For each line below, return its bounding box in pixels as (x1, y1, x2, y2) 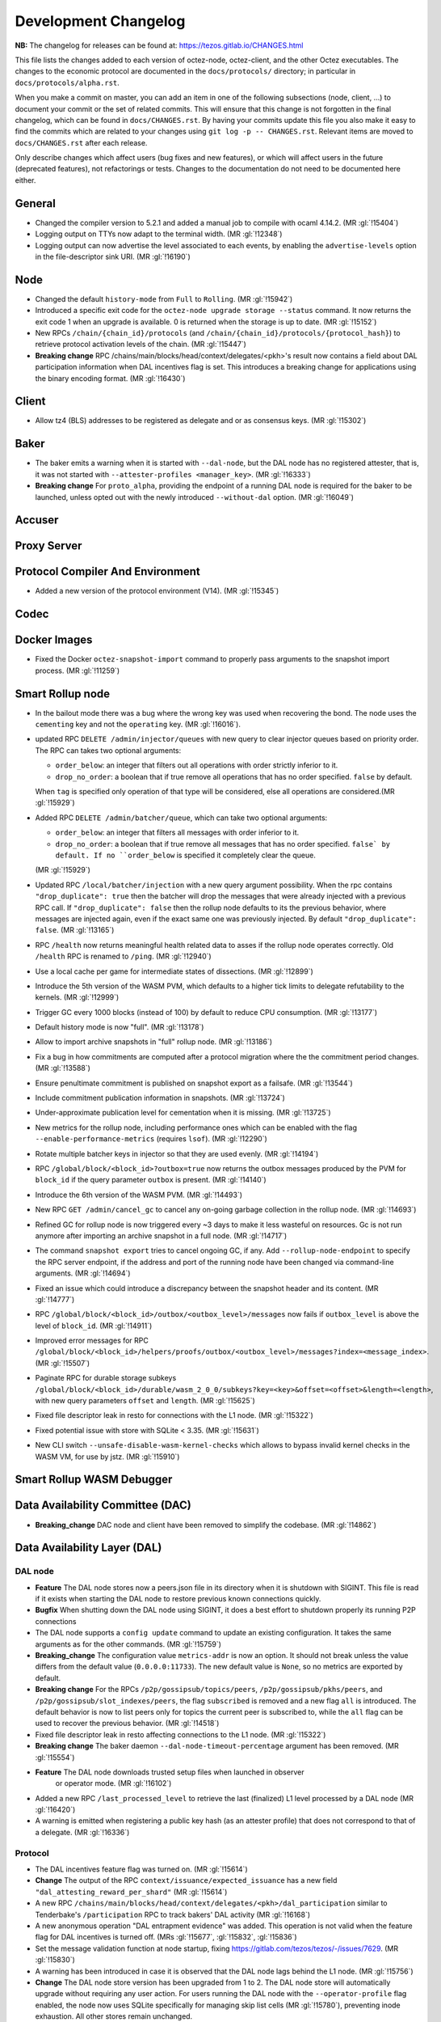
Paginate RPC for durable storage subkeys (35, 1373, 177, 1383)
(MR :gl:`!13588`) (35, 1064, 90, 1073)
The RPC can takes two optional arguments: (35, 745, 182, 755)
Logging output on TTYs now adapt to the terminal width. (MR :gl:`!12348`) (35, 229, 283, 239)
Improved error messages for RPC (35, 1335, 149, 1346)
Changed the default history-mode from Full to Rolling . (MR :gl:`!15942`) (35, 294, 293, 303)
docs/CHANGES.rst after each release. (15, 137, 148, 147)
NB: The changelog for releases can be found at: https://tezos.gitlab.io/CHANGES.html (15, 40, 304, 50)
